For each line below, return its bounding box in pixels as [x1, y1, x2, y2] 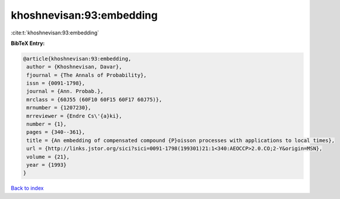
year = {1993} [26, 162, 67, 168]
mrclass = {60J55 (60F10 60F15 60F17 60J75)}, [26, 96, 162, 103]
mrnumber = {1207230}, [26, 104, 92, 111]
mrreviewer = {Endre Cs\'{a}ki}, [26, 113, 122, 119]
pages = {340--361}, [26, 129, 85, 135]
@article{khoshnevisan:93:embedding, [23, 55, 132, 62]
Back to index [11, 184, 44, 192]
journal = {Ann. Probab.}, [26, 88, 104, 95]
